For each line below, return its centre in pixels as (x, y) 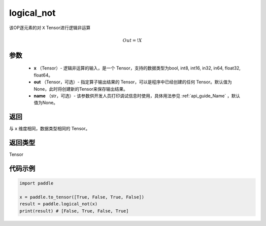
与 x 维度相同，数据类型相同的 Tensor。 (50, 129)
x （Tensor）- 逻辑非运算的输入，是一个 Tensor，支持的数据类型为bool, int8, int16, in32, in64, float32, (137, 68)
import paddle (36, 183)
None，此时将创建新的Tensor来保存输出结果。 (81, 89)
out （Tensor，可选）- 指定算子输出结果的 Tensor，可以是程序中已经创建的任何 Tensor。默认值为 (133, 82)
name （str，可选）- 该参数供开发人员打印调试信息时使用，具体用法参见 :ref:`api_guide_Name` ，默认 (137, 96)
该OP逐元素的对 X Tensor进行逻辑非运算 (50, 28)
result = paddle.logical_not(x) (59, 204)
